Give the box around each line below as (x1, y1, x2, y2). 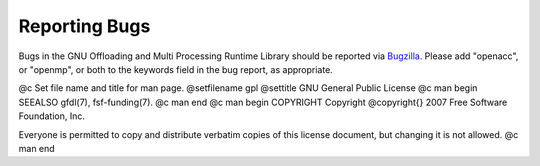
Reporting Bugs (18, 15, 151, 37)
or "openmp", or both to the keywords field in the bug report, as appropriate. (18, 63, 334, 75)
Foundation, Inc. (18, 110, 85, 122)
